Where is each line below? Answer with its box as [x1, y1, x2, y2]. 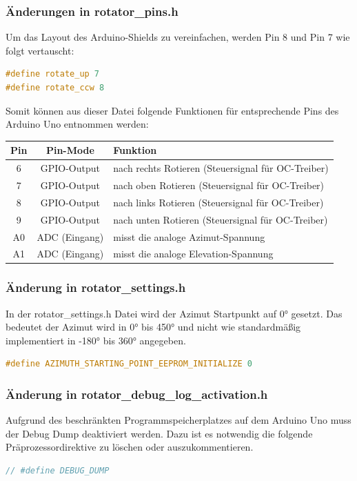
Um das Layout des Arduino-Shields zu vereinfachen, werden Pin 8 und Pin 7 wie [6, 30, 350, 44]
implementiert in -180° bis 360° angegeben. [6, 333, 186, 347]
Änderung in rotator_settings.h [6, 279, 186, 296]
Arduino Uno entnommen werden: [6, 117, 149, 131]
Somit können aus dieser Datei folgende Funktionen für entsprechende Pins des [6, 103, 339, 117]
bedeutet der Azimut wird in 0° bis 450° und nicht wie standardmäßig [6, 320, 301, 334]
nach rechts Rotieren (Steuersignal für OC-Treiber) [113, 161, 329, 175]
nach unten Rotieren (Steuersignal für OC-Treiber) [113, 212, 328, 226]
